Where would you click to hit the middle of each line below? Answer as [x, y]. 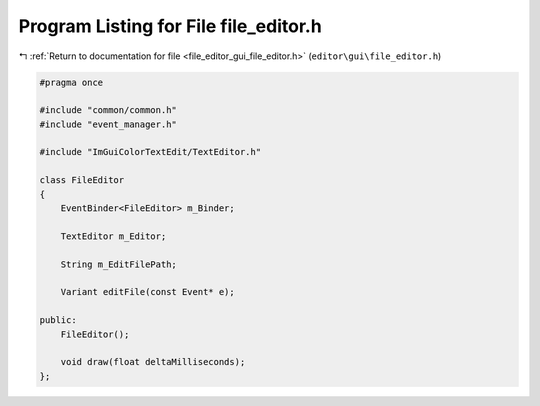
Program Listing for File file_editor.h [170, 26]
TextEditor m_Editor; [113, 236]
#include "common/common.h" [108, 110]
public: [58, 320]
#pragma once [71, 82]
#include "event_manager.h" [108, 124]
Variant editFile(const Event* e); [147, 292]
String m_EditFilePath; [118, 264]
